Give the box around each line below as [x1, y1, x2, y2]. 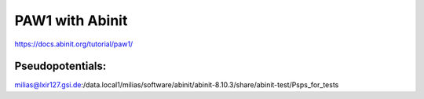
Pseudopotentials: [14, 60, 107, 73]
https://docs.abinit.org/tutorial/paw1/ [14, 39, 133, 49]
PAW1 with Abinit [14, 12, 128, 29]
